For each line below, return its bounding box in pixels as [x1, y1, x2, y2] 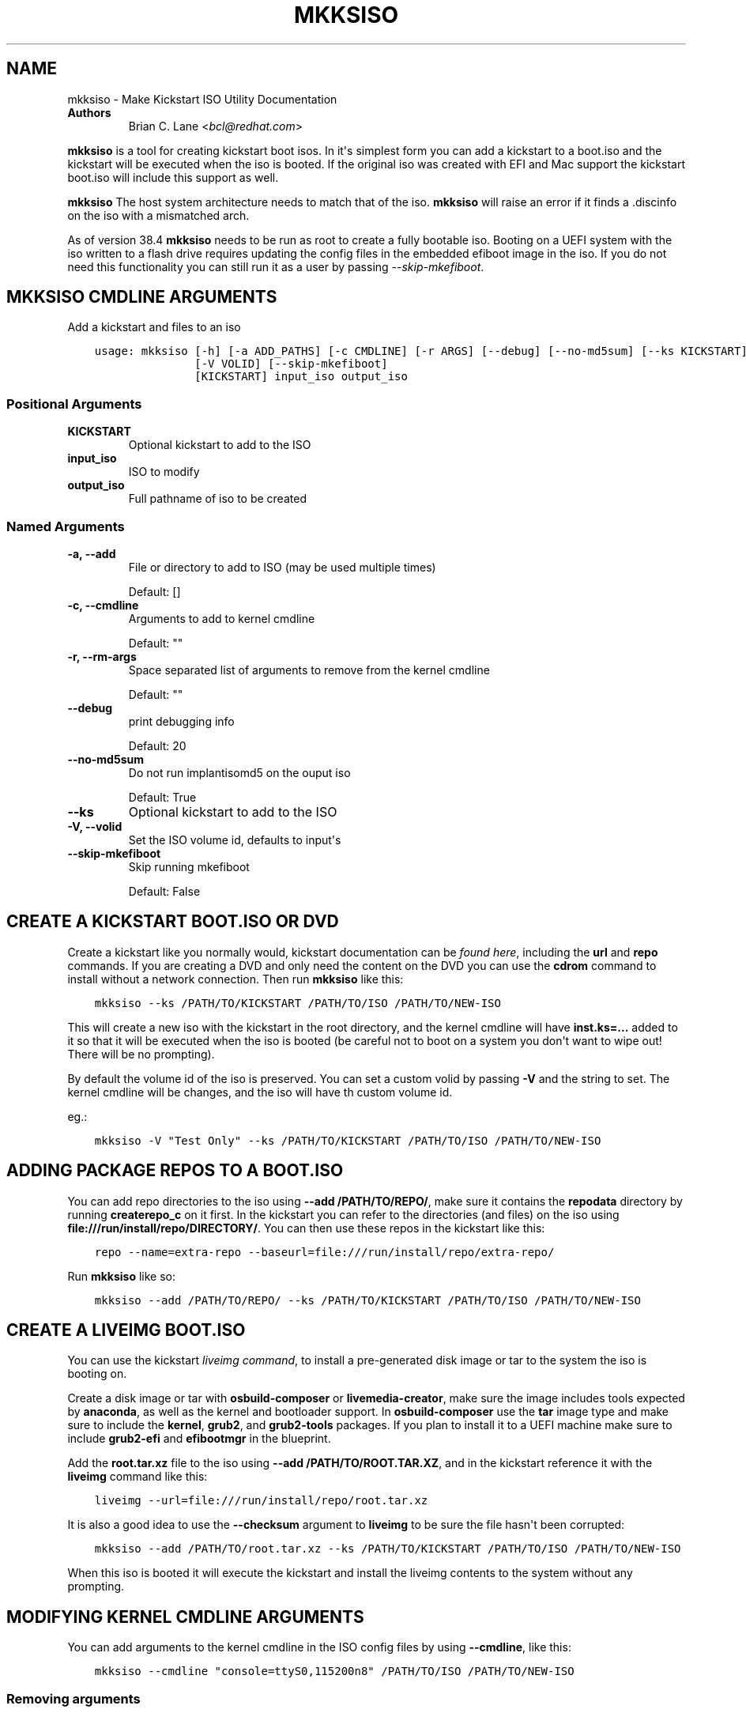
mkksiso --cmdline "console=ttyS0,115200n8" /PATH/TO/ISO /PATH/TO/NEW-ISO [94, 1665, 575, 1678]
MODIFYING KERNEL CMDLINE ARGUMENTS [6, 1606, 364, 1627]
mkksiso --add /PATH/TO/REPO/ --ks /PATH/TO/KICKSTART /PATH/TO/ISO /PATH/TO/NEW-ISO [94, 1293, 641, 1307]
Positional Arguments [6, 395, 142, 412]
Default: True [128, 790, 197, 804]
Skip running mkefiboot [128, 859, 250, 873]
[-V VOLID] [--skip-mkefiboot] [194, 357, 388, 371]
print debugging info [128, 714, 235, 728]
